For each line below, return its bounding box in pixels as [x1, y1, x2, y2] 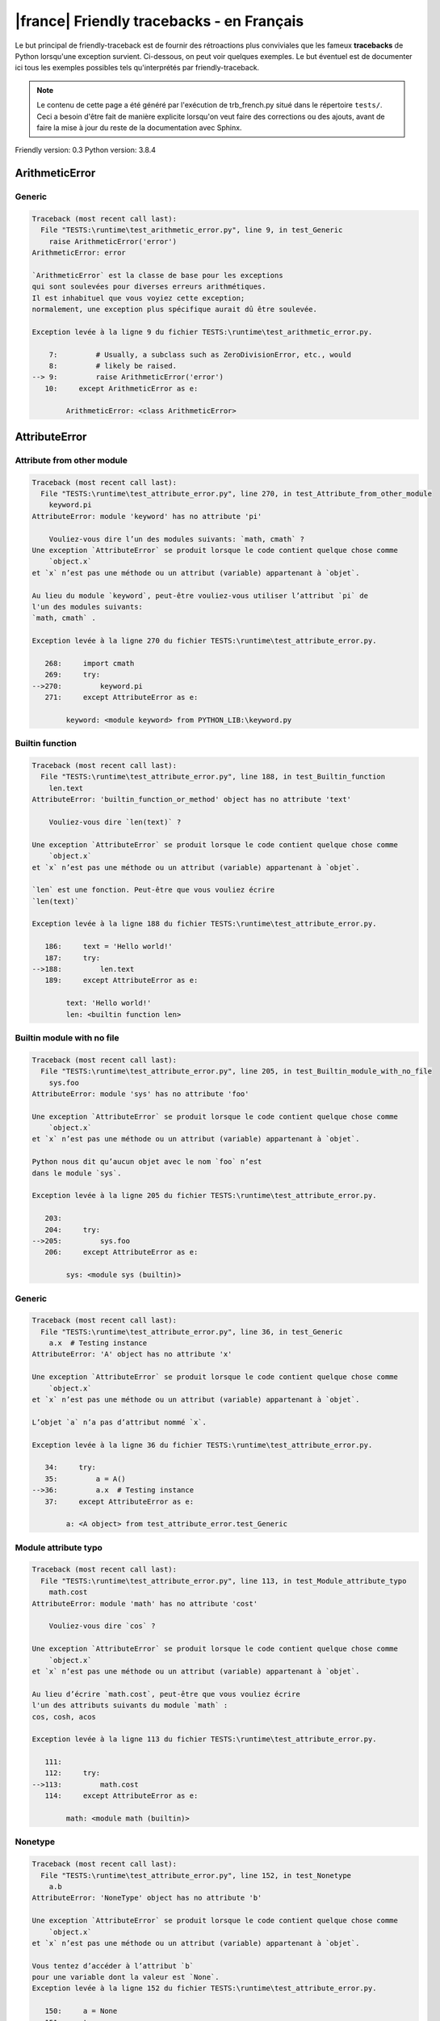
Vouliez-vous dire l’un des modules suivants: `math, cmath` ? [48, 534, 305, 543]
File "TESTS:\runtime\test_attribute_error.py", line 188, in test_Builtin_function [40, 772, 386, 782]
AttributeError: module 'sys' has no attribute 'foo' [31, 1089, 249, 1099]
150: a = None [44, 2006, 118, 2016]
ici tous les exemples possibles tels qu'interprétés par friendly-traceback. [15, 63, 260, 73]
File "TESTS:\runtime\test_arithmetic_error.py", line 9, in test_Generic [40, 226, 343, 234]
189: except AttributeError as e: [44, 976, 199, 985]
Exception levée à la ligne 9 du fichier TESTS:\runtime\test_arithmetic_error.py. [31, 327, 373, 336]
